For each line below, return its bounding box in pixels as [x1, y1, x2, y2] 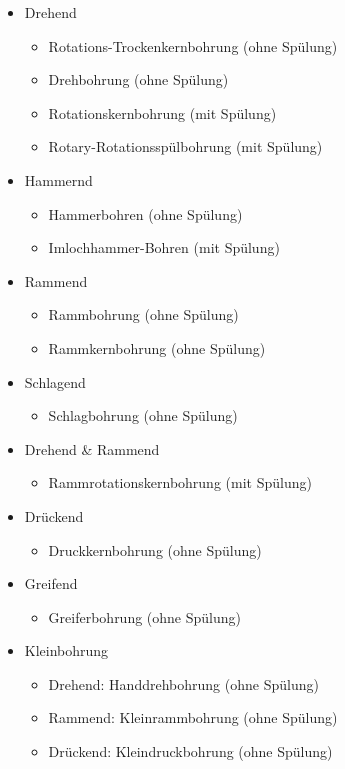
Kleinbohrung [24, 640, 109, 661]
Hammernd [24, 169, 93, 190]
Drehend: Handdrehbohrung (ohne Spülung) [48, 673, 319, 694]
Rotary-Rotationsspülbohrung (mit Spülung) [48, 136, 323, 157]
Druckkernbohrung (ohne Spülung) [48, 539, 262, 560]
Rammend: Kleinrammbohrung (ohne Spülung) [48, 707, 338, 728]
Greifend [24, 573, 78, 594]
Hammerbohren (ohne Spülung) [48, 203, 243, 224]
